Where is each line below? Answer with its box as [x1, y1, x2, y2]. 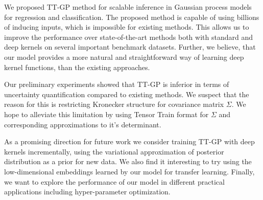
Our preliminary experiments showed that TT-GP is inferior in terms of [4, 79, 229, 90]
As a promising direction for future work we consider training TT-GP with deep [4, 136, 255, 147]
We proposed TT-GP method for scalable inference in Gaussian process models [4, 2, 252, 12]
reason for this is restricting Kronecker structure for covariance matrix [4, 99, 224, 109]
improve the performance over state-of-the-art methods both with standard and [4, 31, 253, 42]
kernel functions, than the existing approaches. [4, 61, 150, 72]
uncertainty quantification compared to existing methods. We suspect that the [4, 88, 249, 99]
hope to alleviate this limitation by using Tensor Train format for [4, 108, 209, 119]
